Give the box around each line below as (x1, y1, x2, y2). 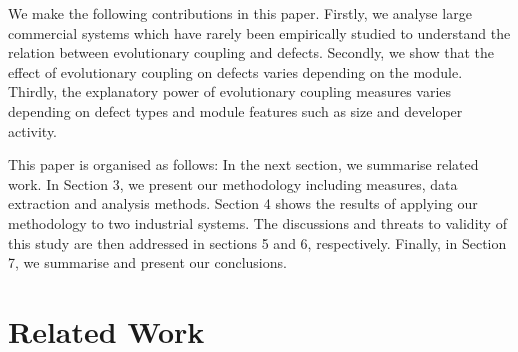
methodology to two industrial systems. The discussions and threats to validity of (8, 212, 507, 233)
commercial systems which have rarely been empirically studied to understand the (8, 22, 511, 43)
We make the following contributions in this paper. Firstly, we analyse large (8, 3, 472, 23)
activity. (8, 120, 58, 141)
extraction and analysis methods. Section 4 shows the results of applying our (8, 193, 478, 214)
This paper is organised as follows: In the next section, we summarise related (8, 154, 479, 175)
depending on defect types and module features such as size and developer (8, 100, 463, 121)
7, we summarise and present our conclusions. (8, 252, 287, 273)
